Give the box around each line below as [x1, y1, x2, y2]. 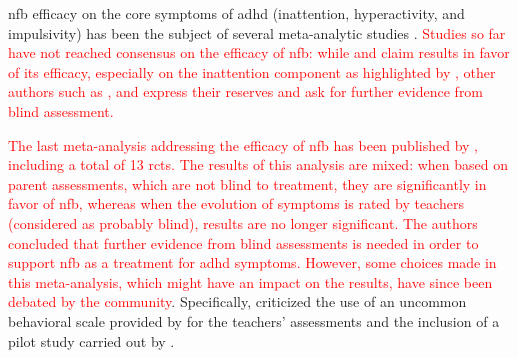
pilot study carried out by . [8, 330, 175, 351]
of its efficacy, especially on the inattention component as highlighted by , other [8, 61, 496, 82]
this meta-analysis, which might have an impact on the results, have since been [8, 271, 493, 292]
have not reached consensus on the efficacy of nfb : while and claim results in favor [8, 42, 510, 63]
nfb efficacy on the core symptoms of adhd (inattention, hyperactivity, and [8, 3, 465, 23]
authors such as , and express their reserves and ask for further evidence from [8, 81, 484, 102]
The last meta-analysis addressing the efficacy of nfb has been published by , [8, 134, 478, 155]
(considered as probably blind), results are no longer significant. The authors [8, 212, 478, 233]
